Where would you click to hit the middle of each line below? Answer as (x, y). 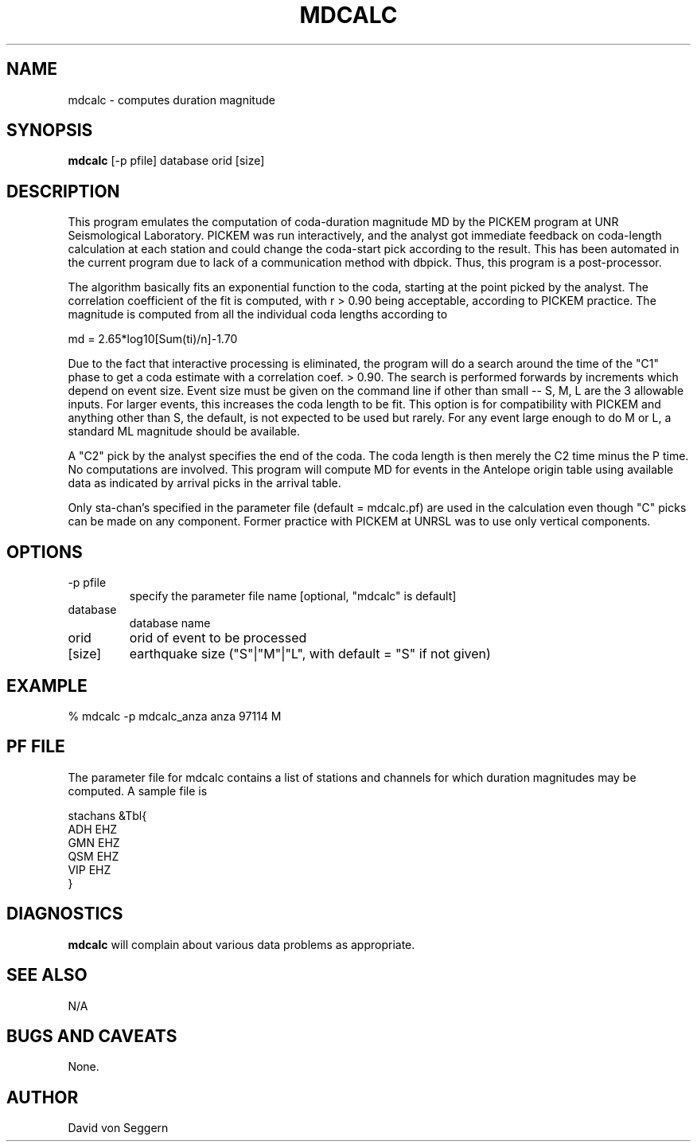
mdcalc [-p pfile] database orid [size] (166, 161)
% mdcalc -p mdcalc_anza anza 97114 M (175, 716)
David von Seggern (118, 1128)
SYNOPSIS (50, 131)
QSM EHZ (93, 856)
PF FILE (36, 747)
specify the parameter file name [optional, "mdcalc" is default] (293, 596)
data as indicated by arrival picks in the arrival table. (204, 483)
